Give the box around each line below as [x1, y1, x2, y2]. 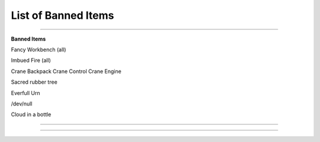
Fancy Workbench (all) [11, 46, 66, 53]
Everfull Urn [11, 89, 41, 97]
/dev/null [11, 100, 33, 107]
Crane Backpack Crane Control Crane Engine [11, 68, 121, 75]
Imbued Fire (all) [11, 57, 52, 64]
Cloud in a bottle [11, 111, 52, 118]
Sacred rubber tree [11, 78, 57, 85]
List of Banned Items [11, 9, 114, 22]
